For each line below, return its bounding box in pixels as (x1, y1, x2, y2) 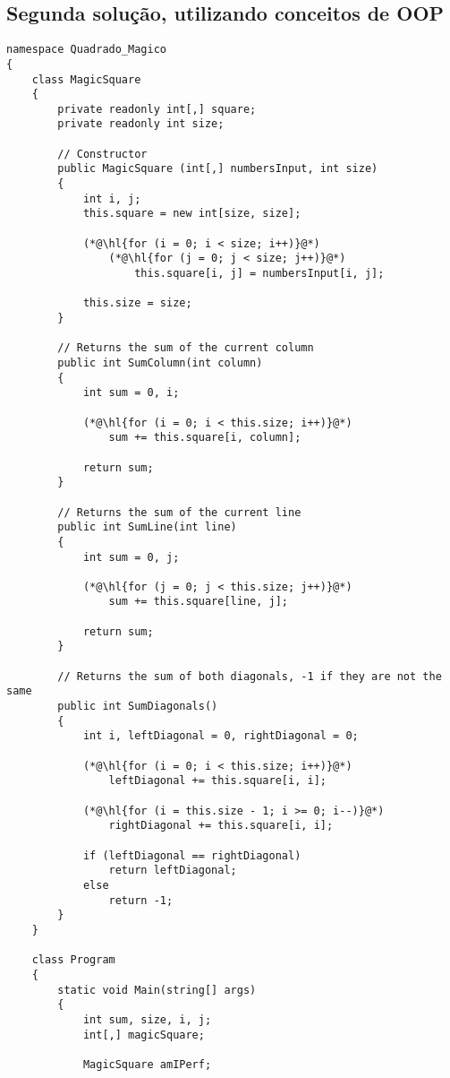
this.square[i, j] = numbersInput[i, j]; (134, 267, 385, 280)
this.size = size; (82, 297, 192, 310)
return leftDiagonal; (108, 864, 237, 877)
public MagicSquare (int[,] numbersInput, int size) (57, 162, 378, 176)
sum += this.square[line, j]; (108, 595, 288, 608)
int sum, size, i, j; (82, 1013, 212, 1026)
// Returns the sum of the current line (57, 505, 301, 519)
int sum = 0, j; (82, 550, 180, 564)
